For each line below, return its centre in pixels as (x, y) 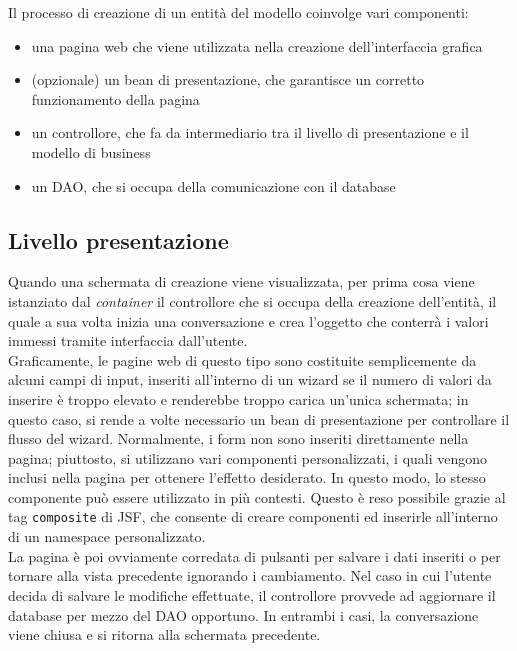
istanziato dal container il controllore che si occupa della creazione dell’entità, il (252, 300)
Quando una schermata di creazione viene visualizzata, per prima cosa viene (241, 281)
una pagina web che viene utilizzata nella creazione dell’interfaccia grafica (257, 45)
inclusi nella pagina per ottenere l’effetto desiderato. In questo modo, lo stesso (247, 477)
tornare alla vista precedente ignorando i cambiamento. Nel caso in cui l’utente (250, 575)
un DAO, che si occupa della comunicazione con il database (213, 185)
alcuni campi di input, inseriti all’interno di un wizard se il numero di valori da (250, 379)
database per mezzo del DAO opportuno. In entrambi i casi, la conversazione (243, 614)
